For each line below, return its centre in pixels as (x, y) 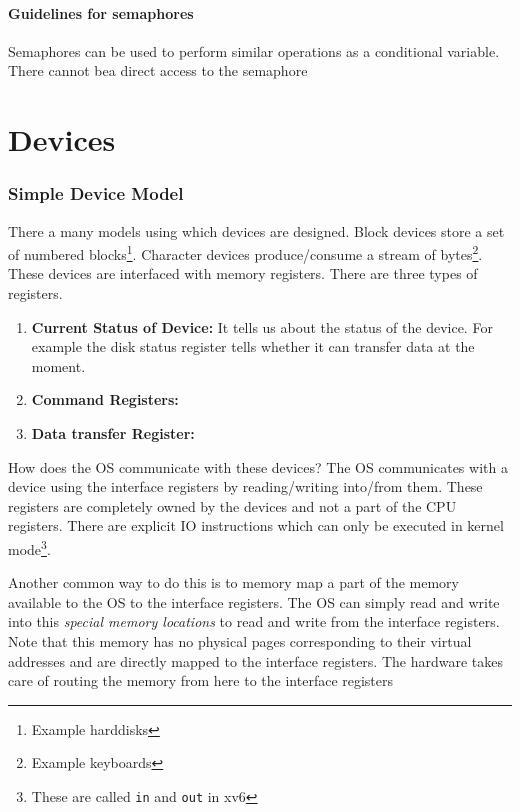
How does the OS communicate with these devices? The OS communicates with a (258, 466)
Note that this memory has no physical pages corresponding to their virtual (240, 640)
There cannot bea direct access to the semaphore (158, 70)
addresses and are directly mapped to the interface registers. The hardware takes (256, 660)
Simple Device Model (96, 193)
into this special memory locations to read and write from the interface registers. (254, 621)
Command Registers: (105, 399)
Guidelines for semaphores (101, 12)
